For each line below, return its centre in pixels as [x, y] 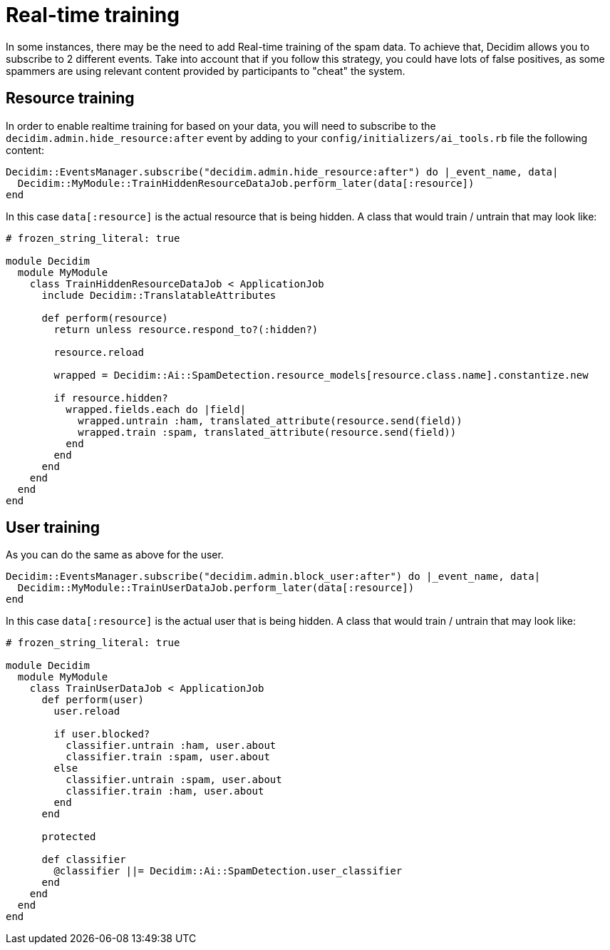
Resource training [70, 98]
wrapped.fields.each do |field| [156, 409]
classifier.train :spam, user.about [168, 757]
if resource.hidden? [111, 398]
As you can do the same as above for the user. [115, 555]
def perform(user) [93, 700]
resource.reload [99, 352]
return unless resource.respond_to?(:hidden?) [186, 329]
